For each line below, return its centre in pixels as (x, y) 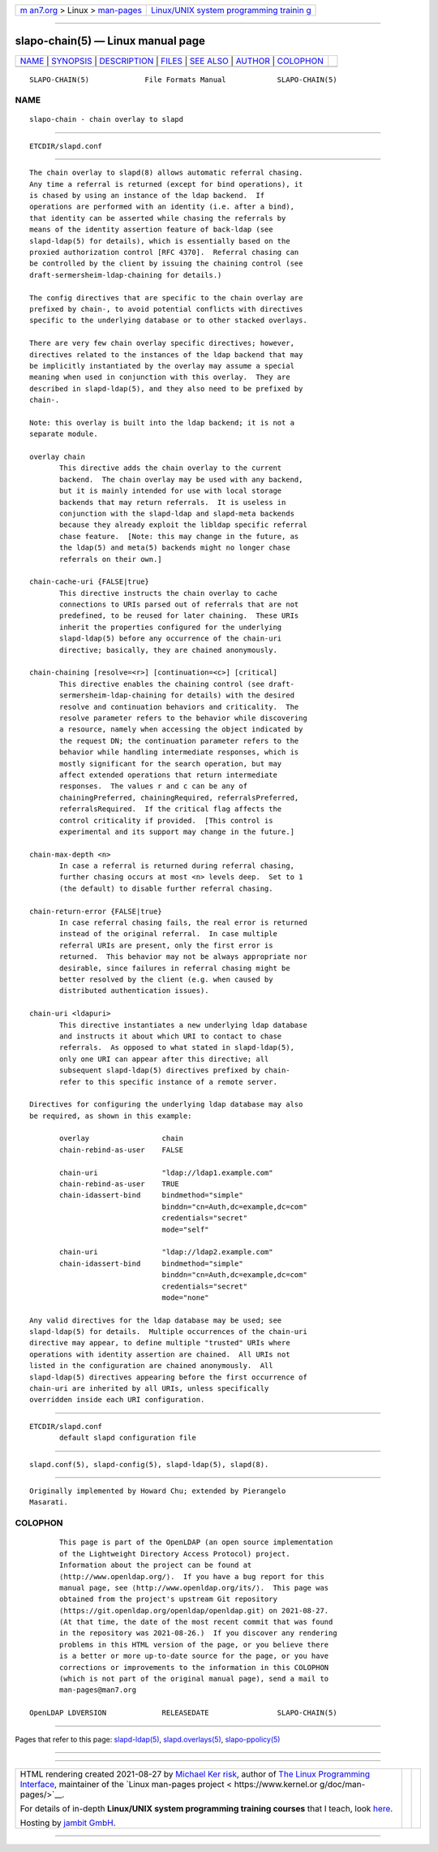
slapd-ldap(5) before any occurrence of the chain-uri (171, 639)
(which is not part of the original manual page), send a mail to (194, 1679)
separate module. (64, 434)
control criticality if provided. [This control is (166, 820)
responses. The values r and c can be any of (153, 786)
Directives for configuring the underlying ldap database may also (166, 1105)
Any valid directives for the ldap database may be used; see (156, 1320)
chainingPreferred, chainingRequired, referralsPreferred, (179, 797)
